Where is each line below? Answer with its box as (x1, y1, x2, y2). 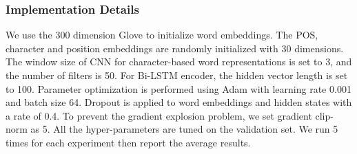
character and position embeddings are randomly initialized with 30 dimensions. (6, 41, 344, 55)
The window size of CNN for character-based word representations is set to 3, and (6, 54, 352, 69)
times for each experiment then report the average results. (6, 135, 251, 149)
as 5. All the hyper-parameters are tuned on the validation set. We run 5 (30, 122, 338, 136)
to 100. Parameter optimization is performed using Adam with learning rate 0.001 (6, 81, 351, 96)
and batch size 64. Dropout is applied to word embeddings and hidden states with (6, 95, 352, 109)
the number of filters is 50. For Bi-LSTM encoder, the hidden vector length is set (6, 68, 348, 82)
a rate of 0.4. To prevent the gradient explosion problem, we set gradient (6, 108, 312, 122)
